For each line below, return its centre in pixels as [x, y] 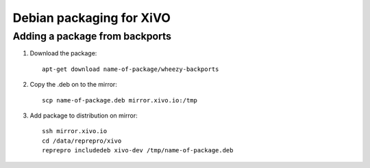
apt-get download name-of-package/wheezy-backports [131, 69]
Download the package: [63, 53]
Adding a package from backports [92, 36]
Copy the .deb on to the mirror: [74, 85]
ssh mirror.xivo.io [75, 131]
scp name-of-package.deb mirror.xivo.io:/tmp [120, 100]
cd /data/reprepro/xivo [82, 141]
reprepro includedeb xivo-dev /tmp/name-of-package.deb [138, 151]
